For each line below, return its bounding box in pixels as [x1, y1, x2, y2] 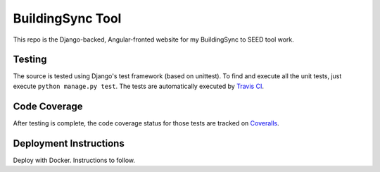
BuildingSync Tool [13, 11, 122, 26]
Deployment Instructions [13, 137, 125, 149]
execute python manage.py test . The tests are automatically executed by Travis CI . [13, 82, 264, 90]
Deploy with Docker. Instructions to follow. [13, 156, 136, 164]
